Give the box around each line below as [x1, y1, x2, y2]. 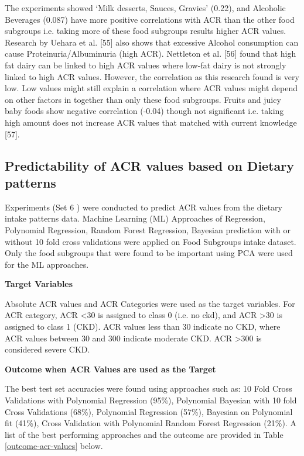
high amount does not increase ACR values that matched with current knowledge [5, 116, 297, 128]
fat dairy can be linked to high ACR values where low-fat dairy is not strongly [5, 58, 286, 71]
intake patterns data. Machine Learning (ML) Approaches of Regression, [5, 212, 265, 224]
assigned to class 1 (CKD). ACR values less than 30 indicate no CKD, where [5, 320, 281, 333]
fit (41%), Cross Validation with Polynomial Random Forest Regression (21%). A [5, 417, 296, 429]
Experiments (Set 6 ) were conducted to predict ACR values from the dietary [5, 201, 282, 213]
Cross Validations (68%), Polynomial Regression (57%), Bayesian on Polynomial [5, 405, 293, 417]
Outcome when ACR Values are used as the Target [5, 362, 216, 375]
